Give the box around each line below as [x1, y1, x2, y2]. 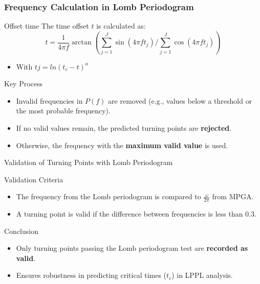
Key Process [4, 78, 43, 89]
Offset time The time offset [4, 20, 89, 31]
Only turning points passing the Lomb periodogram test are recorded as [16, 243, 248, 253]
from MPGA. [212, 191, 254, 202]
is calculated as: [96, 20, 146, 31]
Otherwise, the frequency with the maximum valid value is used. [16, 139, 228, 150]
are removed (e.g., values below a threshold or [108, 95, 252, 106]
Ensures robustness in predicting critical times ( [16, 270, 167, 280]
